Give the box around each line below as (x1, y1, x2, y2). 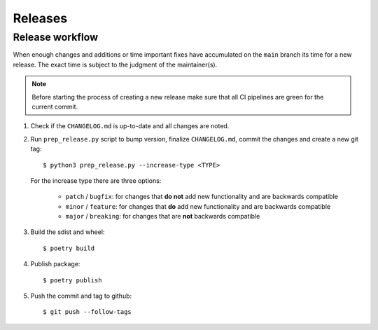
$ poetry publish (43, 276, 102, 284)
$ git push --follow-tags (43, 308, 132, 316)
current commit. (31, 102, 78, 111)
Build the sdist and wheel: (30, 228, 105, 236)
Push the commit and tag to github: (30, 291, 132, 301)
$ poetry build (43, 244, 95, 252)
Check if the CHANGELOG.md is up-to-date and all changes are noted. (30, 122, 230, 130)
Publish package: (30, 260, 80, 268)
